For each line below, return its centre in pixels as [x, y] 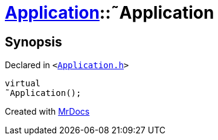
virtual [23, 84]
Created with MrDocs [47, 112]
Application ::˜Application [110, 13]
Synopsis [34, 42]
